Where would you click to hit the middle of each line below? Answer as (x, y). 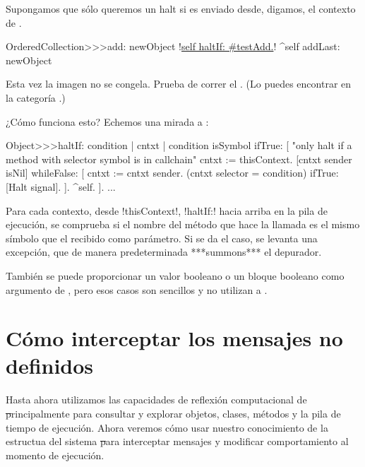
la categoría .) (36, 97)
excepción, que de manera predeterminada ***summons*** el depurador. (164, 252)
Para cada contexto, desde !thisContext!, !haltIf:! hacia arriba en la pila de (167, 210)
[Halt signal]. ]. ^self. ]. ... (61, 186)
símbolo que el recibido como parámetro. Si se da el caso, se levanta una (162, 238)
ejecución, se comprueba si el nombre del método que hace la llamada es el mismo (183, 224)
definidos (50, 366)
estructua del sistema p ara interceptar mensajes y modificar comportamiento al (177, 441)
